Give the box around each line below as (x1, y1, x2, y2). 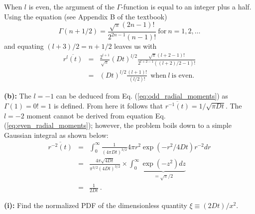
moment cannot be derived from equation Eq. (26, 110, 166, 120)
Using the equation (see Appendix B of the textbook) (4, 11, 167, 21)
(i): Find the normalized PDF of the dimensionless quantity (4, 200, 187, 211)
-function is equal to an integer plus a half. (121, 1, 252, 11)
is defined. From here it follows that (53, 101, 163, 110)
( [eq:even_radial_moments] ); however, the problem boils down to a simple (4, 120, 232, 130)
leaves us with (114, 41, 157, 51)
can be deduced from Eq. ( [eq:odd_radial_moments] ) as (56, 91, 228, 101)
